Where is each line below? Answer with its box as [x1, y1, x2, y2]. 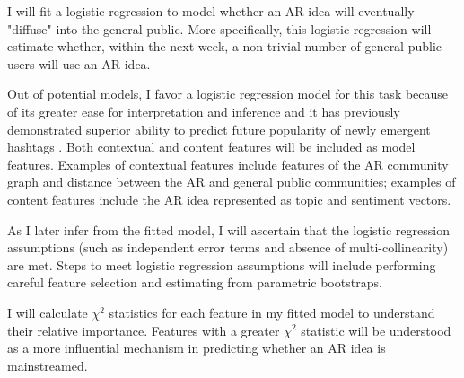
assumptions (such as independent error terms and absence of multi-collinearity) [7, 238, 449, 257]
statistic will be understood [301, 321, 451, 339]
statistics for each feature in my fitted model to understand [109, 303, 435, 321]
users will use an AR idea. [7, 54, 151, 73]
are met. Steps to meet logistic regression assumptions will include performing [7, 255, 436, 274]
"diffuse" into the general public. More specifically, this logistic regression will [7, 19, 432, 38]
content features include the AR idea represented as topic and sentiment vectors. [7, 189, 451, 208]
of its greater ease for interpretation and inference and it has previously [7, 101, 400, 120]
